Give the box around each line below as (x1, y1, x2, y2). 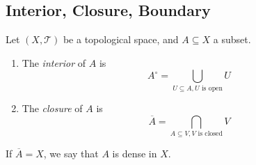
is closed (198, 129, 223, 137)
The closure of (22, 100, 83, 115)
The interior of (22, 55, 86, 70)
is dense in (112, 146, 157, 160)
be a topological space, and (63, 32, 179, 47)
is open (201, 84, 223, 92)
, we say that (43, 146, 99, 160)
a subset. (213, 32, 251, 47)
